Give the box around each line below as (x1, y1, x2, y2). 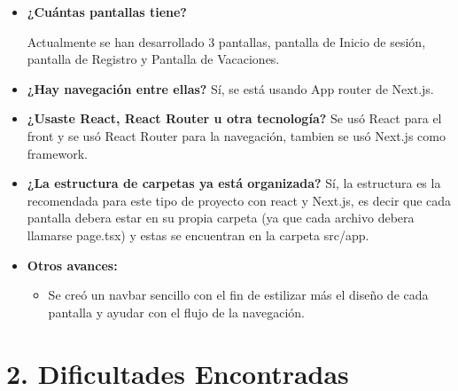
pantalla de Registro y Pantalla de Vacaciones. (27, 50, 280, 68)
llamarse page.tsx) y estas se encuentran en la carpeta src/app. (27, 225, 369, 244)
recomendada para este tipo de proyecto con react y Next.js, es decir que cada (27, 191, 452, 209)
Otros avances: (27, 255, 118, 274)
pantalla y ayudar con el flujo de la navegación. (48, 302, 305, 321)
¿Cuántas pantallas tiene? (27, 3, 187, 20)
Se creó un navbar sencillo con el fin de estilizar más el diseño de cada (48, 285, 429, 304)
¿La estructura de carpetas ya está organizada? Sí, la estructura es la (27, 174, 441, 192)
